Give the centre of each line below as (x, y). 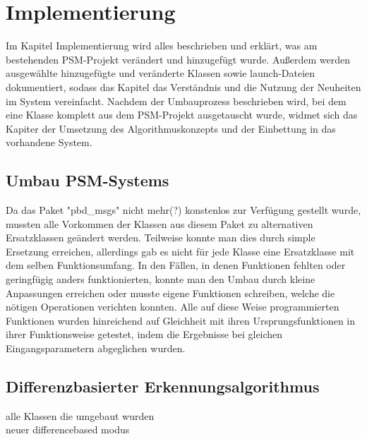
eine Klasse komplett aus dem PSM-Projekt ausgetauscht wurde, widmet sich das (182, 115)
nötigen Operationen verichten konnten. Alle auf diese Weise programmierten (173, 307)
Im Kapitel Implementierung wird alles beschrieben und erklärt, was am (162, 46)
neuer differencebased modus (68, 429)
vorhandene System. (49, 142)
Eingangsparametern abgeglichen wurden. (96, 348)
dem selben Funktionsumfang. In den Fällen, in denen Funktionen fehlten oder (176, 265)
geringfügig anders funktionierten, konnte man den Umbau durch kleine (161, 279)
